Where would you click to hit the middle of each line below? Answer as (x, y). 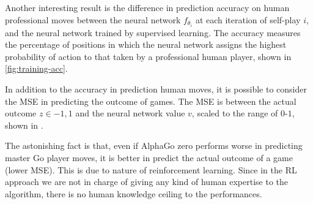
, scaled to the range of (235, 113)
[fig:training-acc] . (36, 68)
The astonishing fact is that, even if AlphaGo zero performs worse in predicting (154, 145)
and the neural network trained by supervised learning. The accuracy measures (153, 32)
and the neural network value (130, 113)
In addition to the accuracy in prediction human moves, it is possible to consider (156, 89)
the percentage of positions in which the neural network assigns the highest (146, 44)
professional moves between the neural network (93, 19)
